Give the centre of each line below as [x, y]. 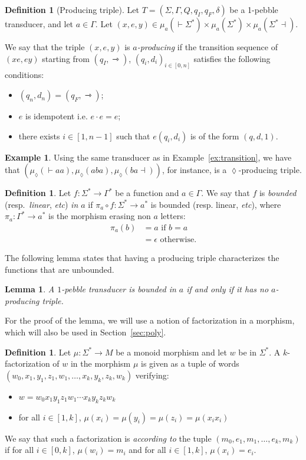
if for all [19, 450]
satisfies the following [232, 58]
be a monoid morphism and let [171, 352]
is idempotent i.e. [56, 116]
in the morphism [101, 363]
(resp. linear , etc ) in [42, 204]
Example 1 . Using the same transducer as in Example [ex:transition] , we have [148, 157]
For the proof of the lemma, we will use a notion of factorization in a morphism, [150, 320]
